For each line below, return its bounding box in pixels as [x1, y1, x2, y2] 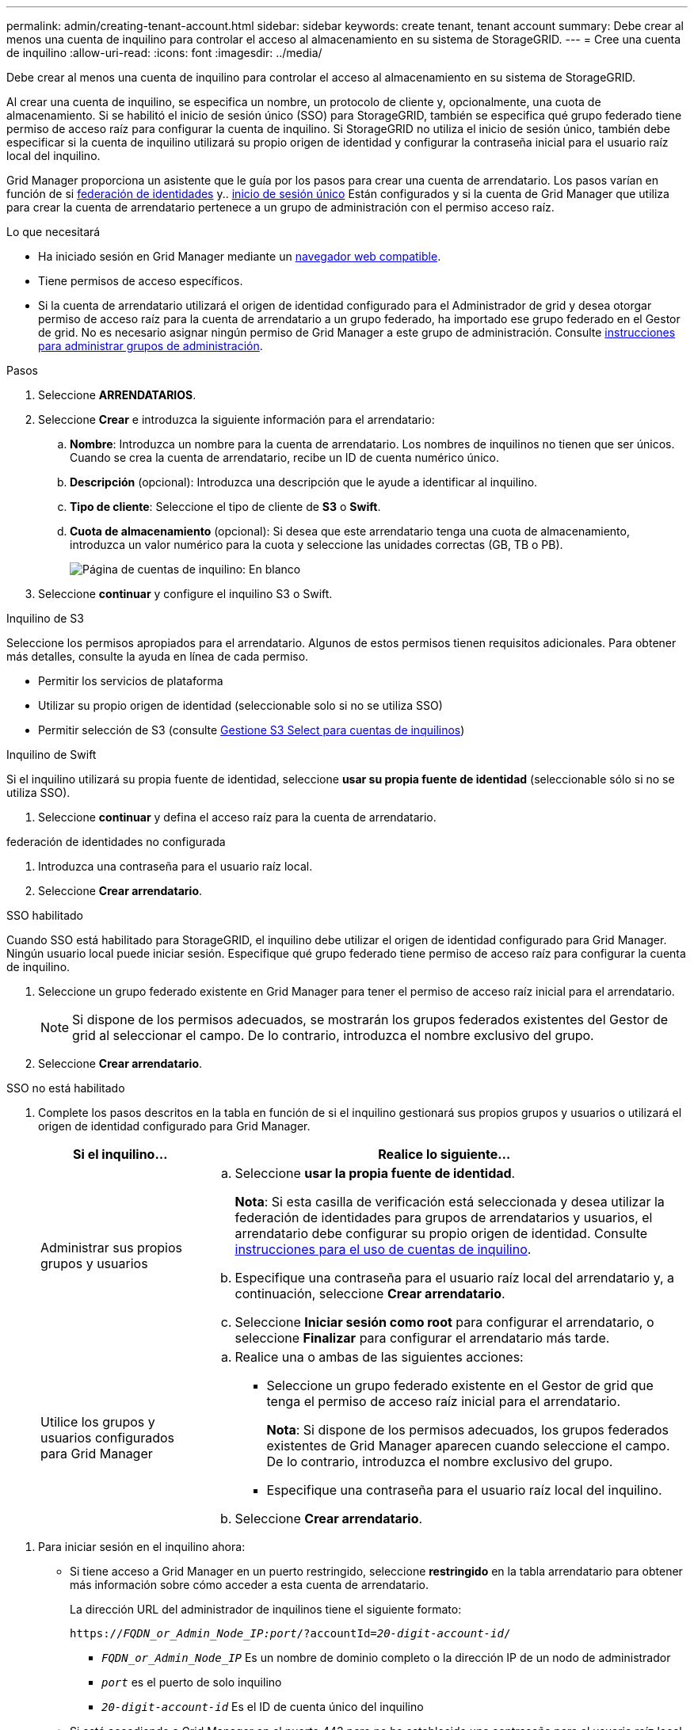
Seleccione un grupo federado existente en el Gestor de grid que [266, 1378, 654, 1393]
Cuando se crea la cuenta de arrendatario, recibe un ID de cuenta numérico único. [70, 451, 499, 464]
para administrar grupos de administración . [38, 339, 263, 352]
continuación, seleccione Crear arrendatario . [235, 1286, 505, 1301]
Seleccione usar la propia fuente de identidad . [235, 1165, 516, 1181]
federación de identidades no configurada [6, 835, 226, 848]
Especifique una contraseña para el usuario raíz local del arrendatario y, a [235, 1270, 675, 1286]
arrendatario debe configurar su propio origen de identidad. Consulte [235, 1225, 648, 1241]
